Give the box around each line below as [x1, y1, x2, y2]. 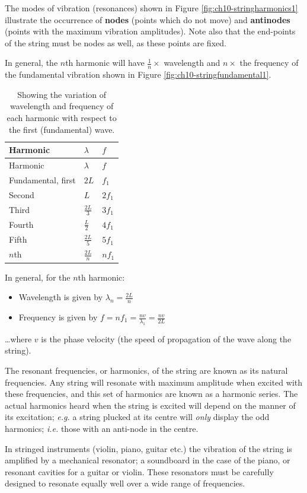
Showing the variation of [17, 88, 107, 100]
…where [5, 332, 32, 345]
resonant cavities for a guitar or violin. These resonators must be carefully [5, 465, 274, 478]
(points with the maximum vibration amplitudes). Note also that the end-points [5, 25, 296, 37]
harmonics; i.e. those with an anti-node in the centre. [5, 422, 199, 434]
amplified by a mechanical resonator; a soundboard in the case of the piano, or [5, 454, 290, 466]
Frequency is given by [18, 311, 98, 323]
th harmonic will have [65, 56, 145, 69]
